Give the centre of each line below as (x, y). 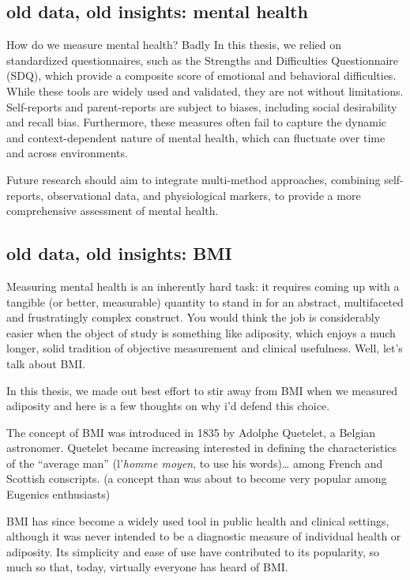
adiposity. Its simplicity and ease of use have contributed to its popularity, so (193, 551)
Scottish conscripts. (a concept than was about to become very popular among (197, 478)
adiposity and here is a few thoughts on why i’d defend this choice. (168, 406)
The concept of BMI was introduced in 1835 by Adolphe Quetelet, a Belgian (191, 432)
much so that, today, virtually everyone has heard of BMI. (147, 567)
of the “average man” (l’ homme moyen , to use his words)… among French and (195, 463)
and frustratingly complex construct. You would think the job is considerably (194, 317)
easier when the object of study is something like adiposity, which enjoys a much (201, 332)
